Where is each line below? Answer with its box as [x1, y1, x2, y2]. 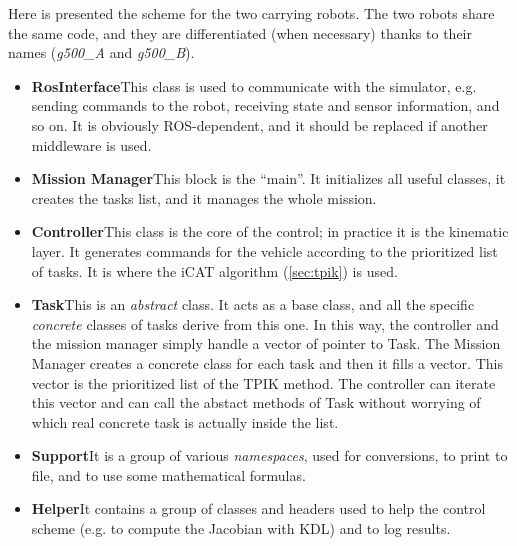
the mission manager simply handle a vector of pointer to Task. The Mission [31, 333, 501, 354]
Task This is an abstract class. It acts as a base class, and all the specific [31, 294, 475, 315]
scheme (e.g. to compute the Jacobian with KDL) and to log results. [31, 518, 451, 539]
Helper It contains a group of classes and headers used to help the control [31, 498, 486, 519]
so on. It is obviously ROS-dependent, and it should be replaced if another [31, 114, 488, 135]
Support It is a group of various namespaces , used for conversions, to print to [31, 445, 508, 466]
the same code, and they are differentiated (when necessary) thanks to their [8, 22, 472, 43]
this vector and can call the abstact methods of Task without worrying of [31, 392, 481, 413]
